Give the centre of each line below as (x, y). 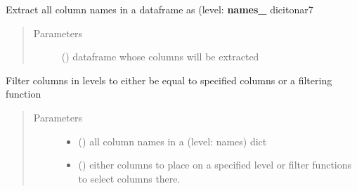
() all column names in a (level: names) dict (173, 141)
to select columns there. (129, 178)
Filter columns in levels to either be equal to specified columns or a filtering (169, 80)
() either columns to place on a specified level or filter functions (215, 165)
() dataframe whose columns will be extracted (160, 57)
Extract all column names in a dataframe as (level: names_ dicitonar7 (160, 9)
